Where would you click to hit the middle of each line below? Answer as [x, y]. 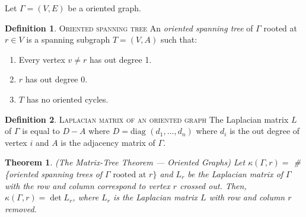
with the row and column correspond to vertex [87, 185]
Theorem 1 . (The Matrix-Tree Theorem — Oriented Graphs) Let [125, 162]
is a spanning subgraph [68, 39]
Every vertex [42, 59]
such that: [179, 39]
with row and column [247, 197]
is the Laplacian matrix [155, 197]
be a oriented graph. [104, 8]
